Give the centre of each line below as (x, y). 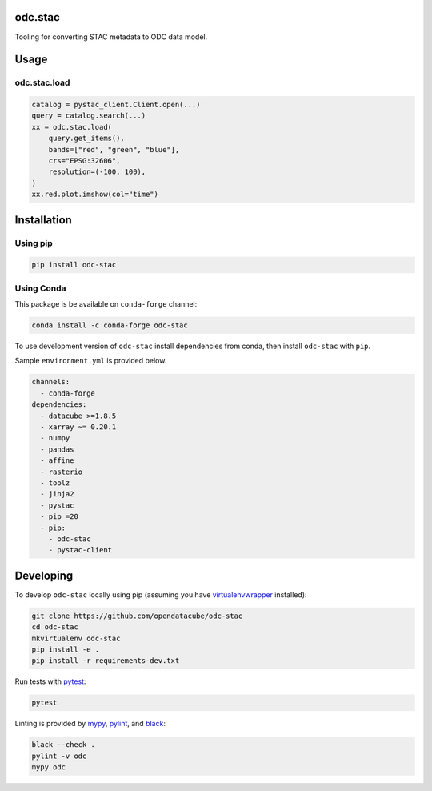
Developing (44, 575)
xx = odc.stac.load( (72, 127)
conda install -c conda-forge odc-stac (110, 325)
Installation (43, 220)
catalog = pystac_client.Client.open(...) (116, 105)
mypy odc (49, 767)
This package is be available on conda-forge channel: (106, 304)
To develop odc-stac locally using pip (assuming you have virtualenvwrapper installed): (161, 594)
